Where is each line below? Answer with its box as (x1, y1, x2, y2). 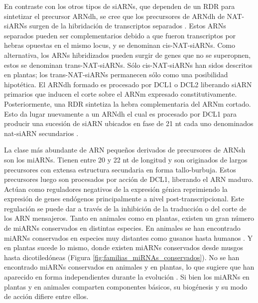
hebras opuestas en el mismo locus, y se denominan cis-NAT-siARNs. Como (4, 40, 236, 50)
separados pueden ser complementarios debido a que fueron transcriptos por (4, 30, 236, 40)
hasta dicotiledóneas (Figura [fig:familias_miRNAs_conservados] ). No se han (4, 252, 240, 262)
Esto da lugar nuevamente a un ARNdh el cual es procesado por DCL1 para (4, 108, 237, 119)
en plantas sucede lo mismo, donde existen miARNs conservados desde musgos (4, 242, 244, 253)
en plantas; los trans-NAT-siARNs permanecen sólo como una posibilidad (4, 69, 228, 80)
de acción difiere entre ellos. (4, 291, 89, 302)
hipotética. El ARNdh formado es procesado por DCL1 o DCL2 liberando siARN (4, 79, 252, 89)
